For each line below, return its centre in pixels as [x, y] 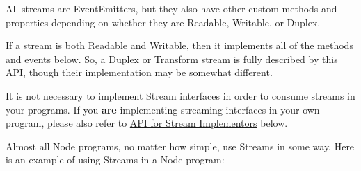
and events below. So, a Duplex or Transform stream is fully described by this [172, 58]
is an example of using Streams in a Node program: [115, 160]
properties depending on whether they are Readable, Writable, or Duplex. [163, 22]
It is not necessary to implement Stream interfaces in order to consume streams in [180, 95]
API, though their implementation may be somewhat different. [139, 72]
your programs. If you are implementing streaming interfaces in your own [163, 109]
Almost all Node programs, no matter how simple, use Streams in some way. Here [180, 146]
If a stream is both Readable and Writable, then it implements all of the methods [179, 45]
